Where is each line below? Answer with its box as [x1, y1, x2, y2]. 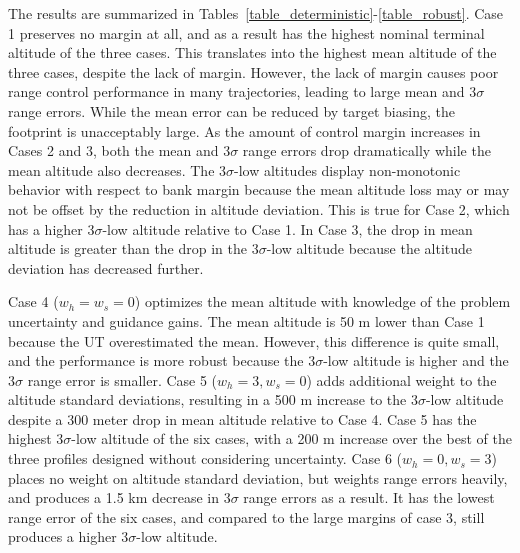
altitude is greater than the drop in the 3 [8, 238, 259, 259]
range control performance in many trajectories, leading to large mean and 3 [8, 81, 477, 102]
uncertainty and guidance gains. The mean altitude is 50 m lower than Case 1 [8, 310, 485, 331]
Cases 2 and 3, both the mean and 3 [8, 140, 231, 161]
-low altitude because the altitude [266, 238, 473, 259]
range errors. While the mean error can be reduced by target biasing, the [8, 100, 455, 121]
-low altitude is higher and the [323, 350, 509, 371]
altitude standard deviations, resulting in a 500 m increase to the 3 [8, 389, 418, 410]
